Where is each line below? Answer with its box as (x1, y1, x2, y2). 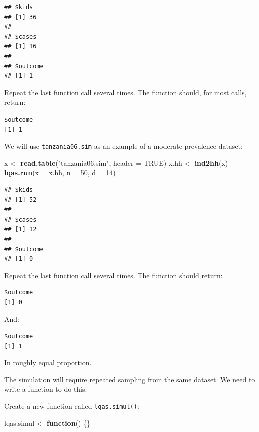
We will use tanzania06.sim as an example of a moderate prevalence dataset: (4, 141, 243, 151)
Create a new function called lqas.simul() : (4, 401, 139, 411)
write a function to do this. (4, 384, 87, 394)
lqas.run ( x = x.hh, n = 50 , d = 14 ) (4, 167, 116, 178)
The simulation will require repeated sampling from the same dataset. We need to (4, 374, 255, 384)
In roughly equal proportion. (4, 357, 92, 368)
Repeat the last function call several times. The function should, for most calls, (4, 87, 247, 97)
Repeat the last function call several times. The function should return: (4, 270, 223, 280)
